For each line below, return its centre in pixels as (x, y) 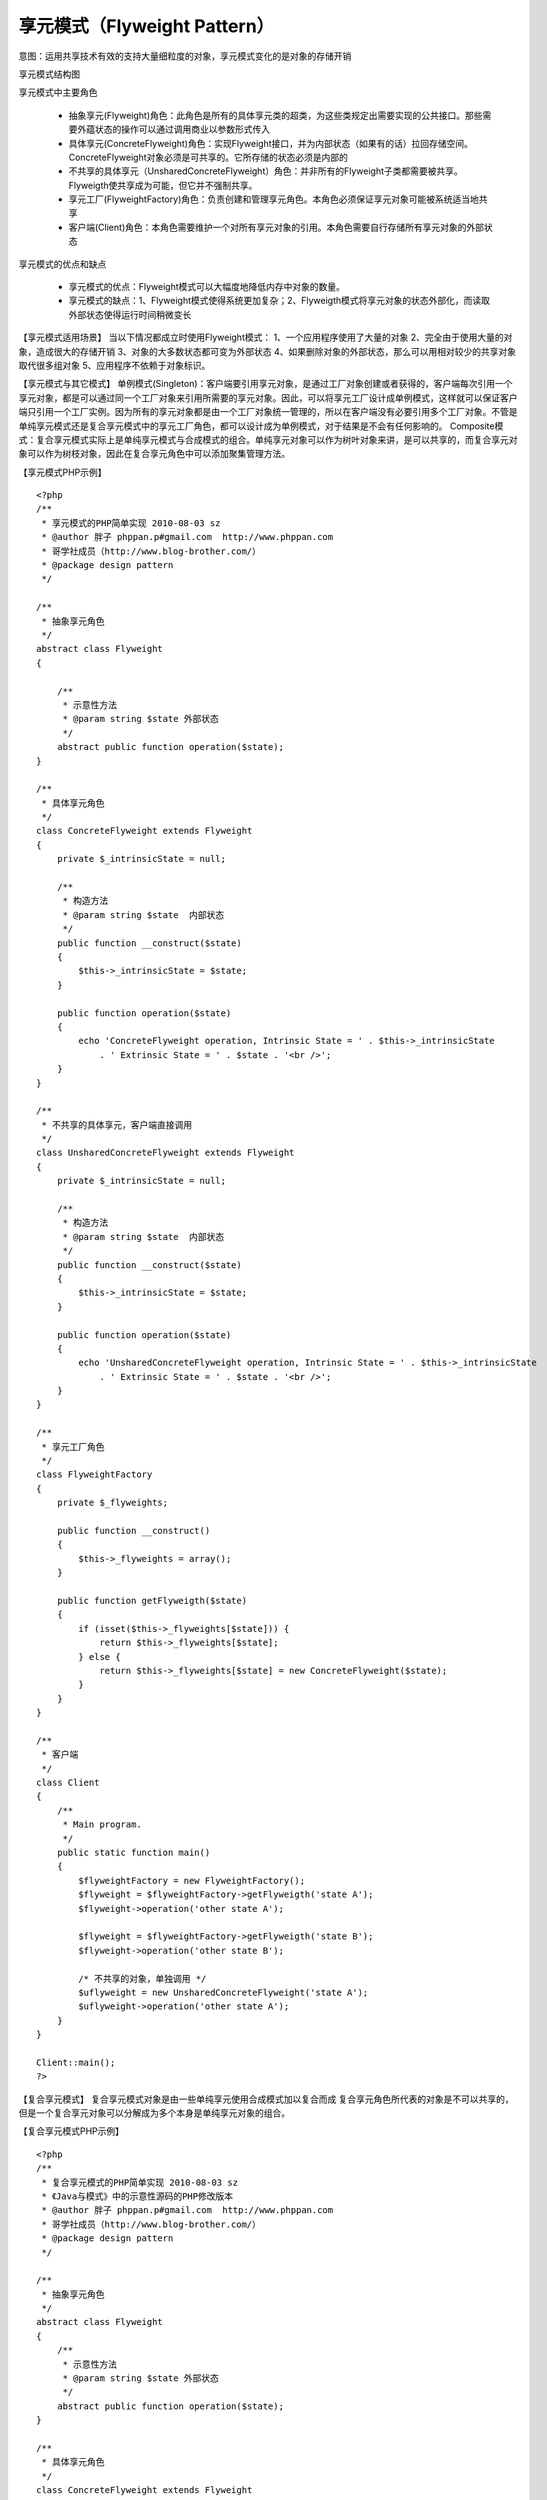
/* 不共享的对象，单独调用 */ (142, 1978)
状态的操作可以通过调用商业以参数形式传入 (182, 129)
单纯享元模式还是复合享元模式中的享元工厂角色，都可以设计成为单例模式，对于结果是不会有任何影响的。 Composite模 (261, 426)
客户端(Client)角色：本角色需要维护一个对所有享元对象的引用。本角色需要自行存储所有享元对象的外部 (276, 227)
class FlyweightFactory (94, 1474)
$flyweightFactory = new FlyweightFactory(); (191, 1880)
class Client (68, 1783)
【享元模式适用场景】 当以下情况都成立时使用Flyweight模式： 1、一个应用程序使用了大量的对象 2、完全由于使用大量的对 (265, 337)
